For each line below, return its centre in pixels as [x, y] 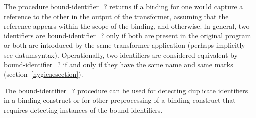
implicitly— [234, 45]
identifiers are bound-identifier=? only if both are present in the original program [128, 35]
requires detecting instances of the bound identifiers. [83, 109]
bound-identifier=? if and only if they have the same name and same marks [119, 64]
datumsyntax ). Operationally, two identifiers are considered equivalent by [126, 54]
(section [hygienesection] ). [44, 74]
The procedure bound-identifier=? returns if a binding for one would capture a [124, 6]
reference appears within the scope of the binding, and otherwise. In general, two [127, 26]
